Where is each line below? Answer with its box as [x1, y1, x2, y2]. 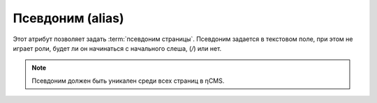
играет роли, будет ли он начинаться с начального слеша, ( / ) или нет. [13, 44, 222, 52]
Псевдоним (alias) [13, 10, 124, 26]
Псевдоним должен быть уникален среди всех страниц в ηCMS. [31, 77, 225, 85]
